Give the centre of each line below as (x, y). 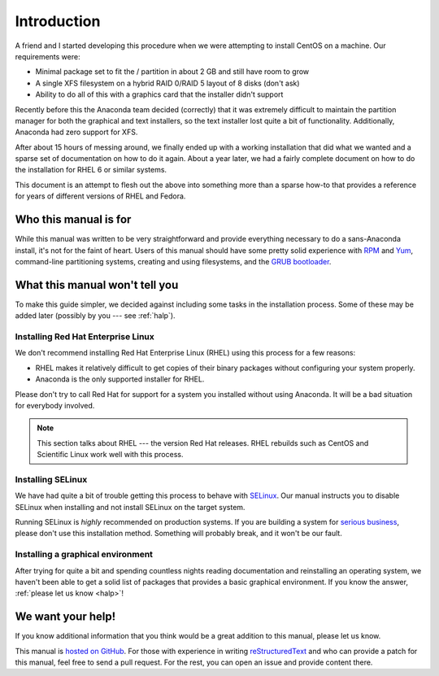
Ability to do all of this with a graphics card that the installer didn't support (159, 94)
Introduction (58, 21)
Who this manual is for (73, 220)
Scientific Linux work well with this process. (110, 455)
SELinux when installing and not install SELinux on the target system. (130, 507)
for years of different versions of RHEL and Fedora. (100, 196)
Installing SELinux (51, 479)
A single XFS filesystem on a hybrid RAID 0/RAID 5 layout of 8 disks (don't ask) (167, 83)
